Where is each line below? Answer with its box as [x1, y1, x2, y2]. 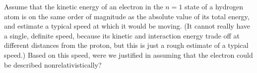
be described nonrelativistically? [4, 59, 102, 70]
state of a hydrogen [185, 1, 244, 11]
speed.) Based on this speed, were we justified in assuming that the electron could [4, 49, 253, 60]
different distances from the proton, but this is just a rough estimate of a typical [4, 40, 249, 50]
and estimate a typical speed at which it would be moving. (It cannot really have [4, 21, 251, 31]
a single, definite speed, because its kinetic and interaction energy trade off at [4, 30, 240, 40]
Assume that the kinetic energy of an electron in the [4, 1, 163, 11]
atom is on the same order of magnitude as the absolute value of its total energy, [4, 11, 250, 21]
